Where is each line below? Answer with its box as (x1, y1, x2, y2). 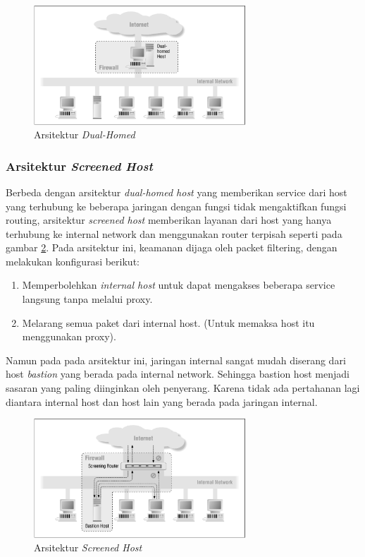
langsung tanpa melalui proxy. (22, 292, 153, 306)
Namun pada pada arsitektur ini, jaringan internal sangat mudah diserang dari (6, 352, 346, 367)
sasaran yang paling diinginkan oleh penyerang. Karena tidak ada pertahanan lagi (6, 381, 360, 395)
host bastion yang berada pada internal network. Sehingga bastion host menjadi (6, 366, 349, 381)
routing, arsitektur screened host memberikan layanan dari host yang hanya (6, 212, 332, 227)
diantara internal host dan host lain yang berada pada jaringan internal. (6, 394, 318, 409)
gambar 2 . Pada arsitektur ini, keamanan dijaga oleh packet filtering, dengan (6, 240, 338, 255)
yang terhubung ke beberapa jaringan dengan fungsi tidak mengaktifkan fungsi (6, 198, 347, 213)
